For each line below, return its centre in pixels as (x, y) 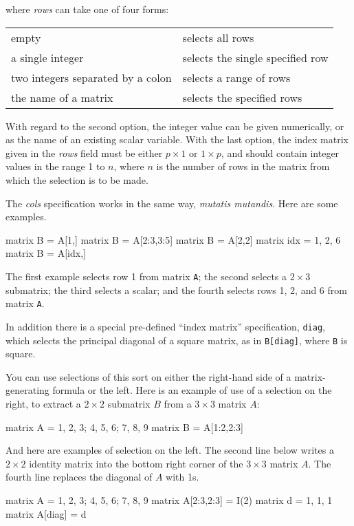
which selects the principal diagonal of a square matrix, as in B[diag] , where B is (177, 340)
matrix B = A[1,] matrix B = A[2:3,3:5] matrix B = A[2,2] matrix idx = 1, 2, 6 (173, 239)
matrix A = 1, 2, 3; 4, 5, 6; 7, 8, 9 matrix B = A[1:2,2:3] (124, 427)
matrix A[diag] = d (46, 513)
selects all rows (218, 37)
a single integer (47, 57)
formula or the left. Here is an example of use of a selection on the (192, 390)
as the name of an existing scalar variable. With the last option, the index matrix (177, 139)
